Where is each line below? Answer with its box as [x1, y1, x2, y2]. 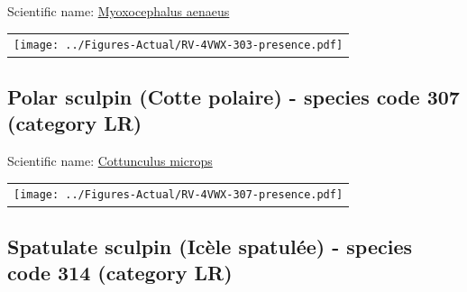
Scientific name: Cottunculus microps [7, 151, 213, 170]
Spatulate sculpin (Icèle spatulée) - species [7, 232, 412, 260]
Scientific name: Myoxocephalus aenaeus [7, 2, 230, 20]
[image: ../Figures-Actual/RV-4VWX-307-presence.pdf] [14, 188, 343, 202]
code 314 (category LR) [7, 259, 233, 287]
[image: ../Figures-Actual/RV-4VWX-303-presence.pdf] [14, 39, 343, 52]
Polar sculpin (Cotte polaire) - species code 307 [7, 82, 460, 110]
